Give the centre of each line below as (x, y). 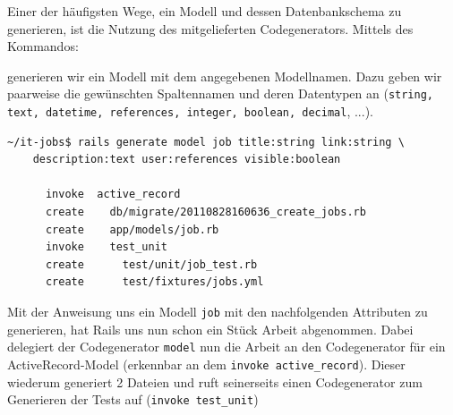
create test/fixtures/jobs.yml (154, 282)
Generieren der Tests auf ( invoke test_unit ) (133, 399)
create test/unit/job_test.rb (151, 264)
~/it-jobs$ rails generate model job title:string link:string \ (206, 142)
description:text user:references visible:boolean (187, 160)
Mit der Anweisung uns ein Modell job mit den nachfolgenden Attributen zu (218, 312)
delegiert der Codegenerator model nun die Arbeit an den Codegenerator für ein (226, 347)
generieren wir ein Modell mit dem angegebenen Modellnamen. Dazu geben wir (225, 76)
